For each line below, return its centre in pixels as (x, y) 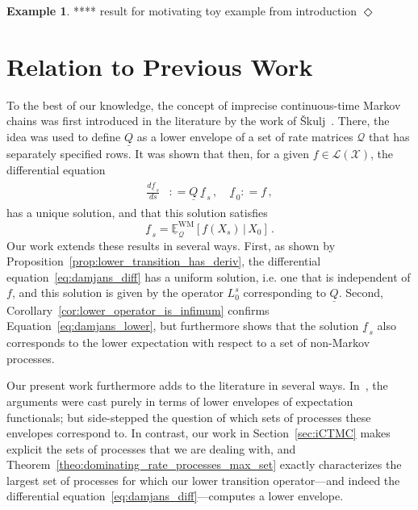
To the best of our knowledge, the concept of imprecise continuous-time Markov (204, 105)
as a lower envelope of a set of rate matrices (245, 136)
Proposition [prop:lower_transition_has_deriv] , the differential (164, 261)
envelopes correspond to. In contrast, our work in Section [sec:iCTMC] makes (199, 433)
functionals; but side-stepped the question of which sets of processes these (189, 417)
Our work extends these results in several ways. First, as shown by (171, 245)
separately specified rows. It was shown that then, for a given (158, 154)
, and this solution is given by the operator (117, 293)
